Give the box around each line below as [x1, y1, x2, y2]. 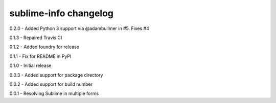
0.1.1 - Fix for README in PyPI [9, 53, 72, 59]
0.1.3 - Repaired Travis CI [9, 35, 62, 41]
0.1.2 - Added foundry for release [9, 44, 79, 50]
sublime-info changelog [9, 8, 114, 19]
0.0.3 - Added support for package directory [9, 72, 103, 78]
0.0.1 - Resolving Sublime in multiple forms [9, 90, 99, 96]
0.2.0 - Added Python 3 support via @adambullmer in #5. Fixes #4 [9, 25, 149, 31]
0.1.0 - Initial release [9, 62, 52, 68]
